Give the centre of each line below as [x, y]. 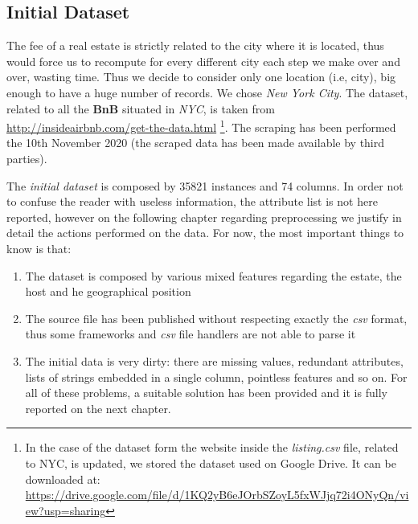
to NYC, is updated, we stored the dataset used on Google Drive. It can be [211, 463]
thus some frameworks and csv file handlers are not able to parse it [191, 334]
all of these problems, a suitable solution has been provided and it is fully [206, 393]
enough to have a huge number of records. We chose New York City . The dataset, [207, 92]
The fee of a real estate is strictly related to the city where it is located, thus [195, 45]
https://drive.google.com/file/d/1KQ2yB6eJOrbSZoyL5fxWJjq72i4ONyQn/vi [217, 495]
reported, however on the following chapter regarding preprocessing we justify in [204, 217]
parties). [27, 159]
